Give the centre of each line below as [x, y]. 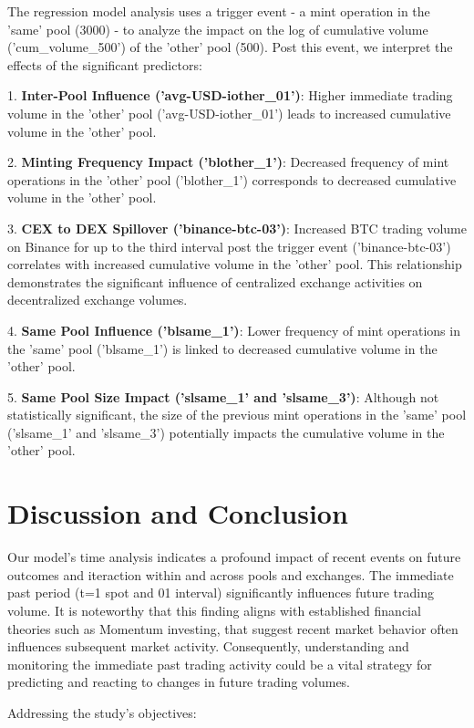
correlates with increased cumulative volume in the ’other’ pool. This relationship [235, 264]
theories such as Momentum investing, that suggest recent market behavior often [233, 628]
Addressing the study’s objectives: [102, 712]
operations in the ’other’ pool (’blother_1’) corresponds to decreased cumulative [232, 179]
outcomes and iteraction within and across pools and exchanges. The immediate [231, 574]
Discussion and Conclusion [178, 513]
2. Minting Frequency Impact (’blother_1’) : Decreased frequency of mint [228, 162]
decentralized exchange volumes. [98, 300]
